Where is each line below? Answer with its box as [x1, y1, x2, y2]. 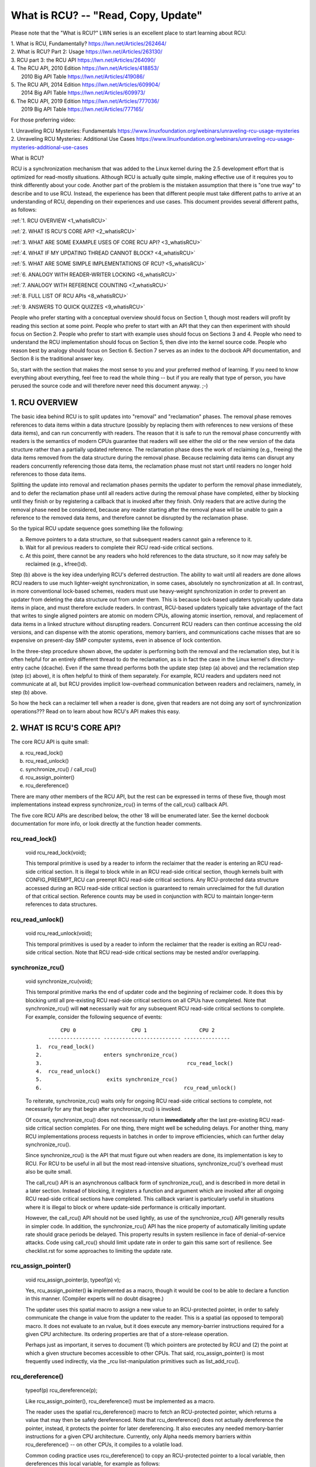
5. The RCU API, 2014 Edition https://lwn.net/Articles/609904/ [11, 81, 160, 88]
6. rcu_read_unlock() [36, 1084, 236, 1091]
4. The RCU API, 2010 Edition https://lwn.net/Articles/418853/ [11, 65, 159, 72]
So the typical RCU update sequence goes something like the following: [11, 525, 184, 532]
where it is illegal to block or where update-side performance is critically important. [25, 1204, 226, 1211]
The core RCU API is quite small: [11, 738, 89, 745]
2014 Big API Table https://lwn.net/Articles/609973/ [21, 89, 146, 96]
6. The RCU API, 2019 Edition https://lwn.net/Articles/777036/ [11, 97, 159, 104]
